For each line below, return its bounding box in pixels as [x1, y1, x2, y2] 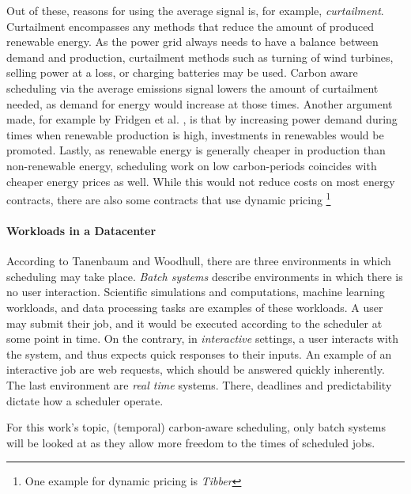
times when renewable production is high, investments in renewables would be [6, 126, 384, 142]
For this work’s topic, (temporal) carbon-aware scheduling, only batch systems [6, 419, 386, 435]
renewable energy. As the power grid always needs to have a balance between [6, 33, 379, 50]
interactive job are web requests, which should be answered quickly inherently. [6, 361, 385, 378]
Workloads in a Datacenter [6, 222, 156, 238]
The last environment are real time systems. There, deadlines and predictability [6, 376, 392, 393]
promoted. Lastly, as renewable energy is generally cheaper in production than [6, 142, 386, 158]
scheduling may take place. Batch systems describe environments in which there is [6, 268, 403, 284]
